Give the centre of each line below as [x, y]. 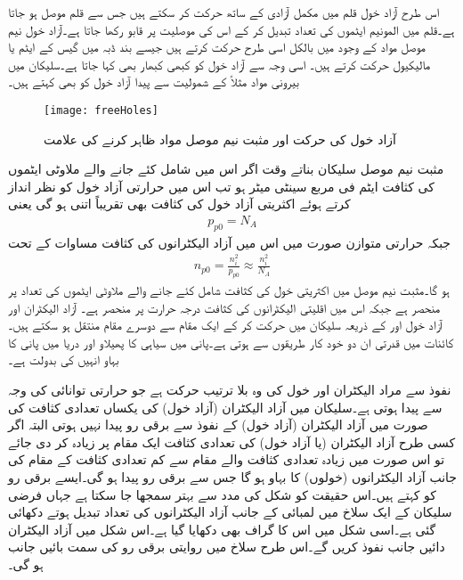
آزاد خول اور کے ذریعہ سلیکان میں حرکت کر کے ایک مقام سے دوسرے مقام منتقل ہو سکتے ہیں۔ [225, 325]
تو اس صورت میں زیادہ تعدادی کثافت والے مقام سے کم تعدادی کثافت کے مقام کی [227, 459]
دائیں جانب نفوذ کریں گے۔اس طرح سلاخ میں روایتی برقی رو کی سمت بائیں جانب [227, 547]
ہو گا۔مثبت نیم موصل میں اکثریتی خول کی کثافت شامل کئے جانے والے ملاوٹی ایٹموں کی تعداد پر [229, 290]
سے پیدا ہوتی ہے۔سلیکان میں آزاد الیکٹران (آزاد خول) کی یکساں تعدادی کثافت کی [225, 407]
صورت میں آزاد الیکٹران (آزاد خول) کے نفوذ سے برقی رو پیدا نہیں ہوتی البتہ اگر [218, 425]
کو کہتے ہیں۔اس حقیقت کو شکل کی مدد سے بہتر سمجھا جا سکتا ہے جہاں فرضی [222, 494]
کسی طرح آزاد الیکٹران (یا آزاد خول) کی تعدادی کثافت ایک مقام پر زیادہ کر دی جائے [232, 441]
